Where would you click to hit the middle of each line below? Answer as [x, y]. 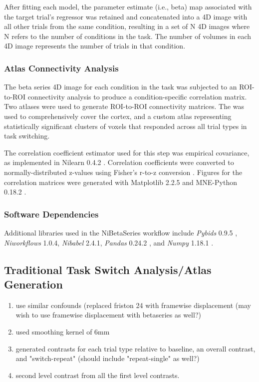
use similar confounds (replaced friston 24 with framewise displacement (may [133, 305]
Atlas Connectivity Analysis [61, 68]
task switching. [27, 136]
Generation [33, 284]
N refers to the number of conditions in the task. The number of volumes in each [128, 36]
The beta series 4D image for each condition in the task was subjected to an [121, 87]
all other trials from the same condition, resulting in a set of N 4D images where [127, 26]
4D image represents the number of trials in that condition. [95, 46]
